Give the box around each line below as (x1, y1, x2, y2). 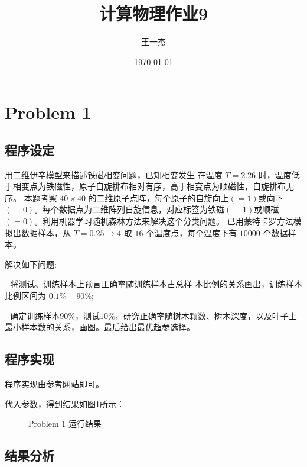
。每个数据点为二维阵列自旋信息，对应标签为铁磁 (34, 203, 225, 215)
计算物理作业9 (99, 1, 208, 25)
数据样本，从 (21, 226, 71, 239)
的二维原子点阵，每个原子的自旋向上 (88, 191, 229, 204)
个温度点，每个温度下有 (146, 226, 237, 239)
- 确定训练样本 (5, 309, 60, 321)
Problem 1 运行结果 (28, 417, 102, 430)
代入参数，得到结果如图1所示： (5, 397, 125, 410)
